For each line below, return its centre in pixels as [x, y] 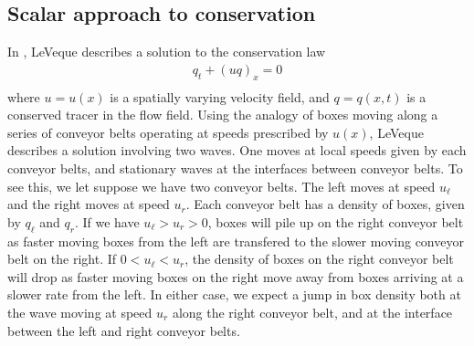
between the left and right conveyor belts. [124, 330]
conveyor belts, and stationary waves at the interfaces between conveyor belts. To [235, 168]
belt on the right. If [62, 259]
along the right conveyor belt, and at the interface [312, 312]
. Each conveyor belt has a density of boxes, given [325, 204]
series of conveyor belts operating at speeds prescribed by [168, 132]
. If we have [107, 221]
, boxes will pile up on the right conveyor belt [336, 221]
